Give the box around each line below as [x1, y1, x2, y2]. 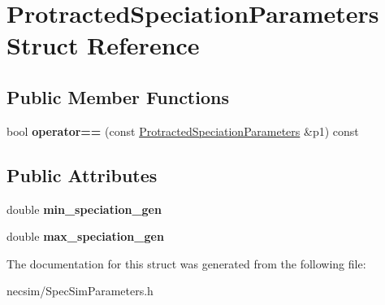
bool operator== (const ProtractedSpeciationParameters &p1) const [6, 122, 359, 139]
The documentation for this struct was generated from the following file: [6, 255, 366, 272]
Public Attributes [6, 162, 158, 187]
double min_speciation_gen [6, 200, 162, 217]
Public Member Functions [6, 84, 229, 109]
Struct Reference [6, 28, 200, 62]
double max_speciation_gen [6, 228, 164, 245]
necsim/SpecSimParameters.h [6, 282, 154, 299]
